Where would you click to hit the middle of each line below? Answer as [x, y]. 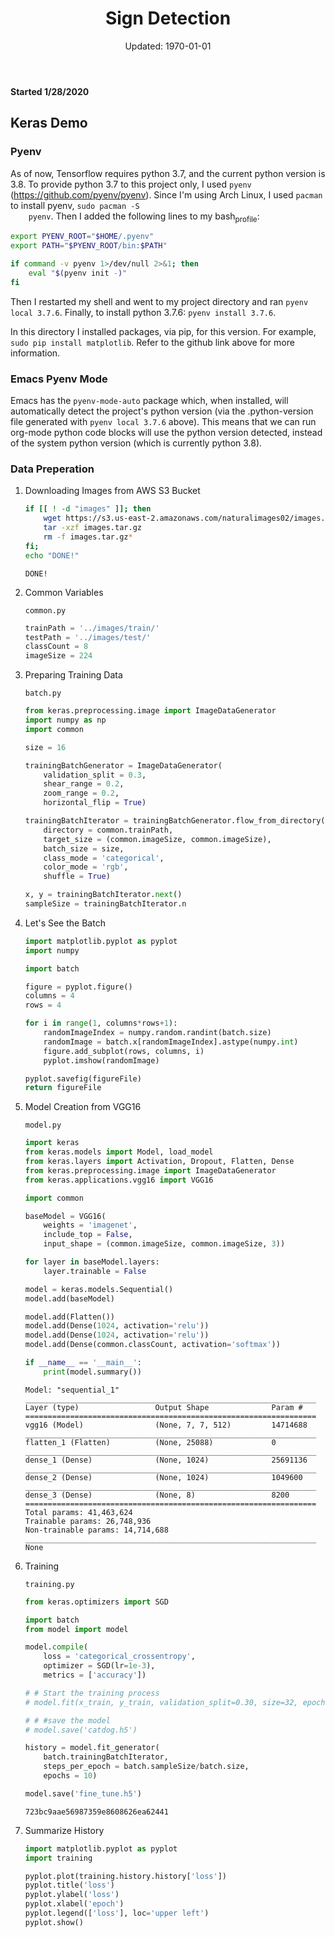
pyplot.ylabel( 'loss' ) [72, 1895]
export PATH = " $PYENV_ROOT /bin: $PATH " [89, 246]
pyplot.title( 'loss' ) [69, 1885]
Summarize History [64, 1830]
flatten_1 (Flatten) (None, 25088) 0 [150, 1442]
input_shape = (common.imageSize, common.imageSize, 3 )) [164, 1244]
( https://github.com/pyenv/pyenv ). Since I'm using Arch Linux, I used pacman [166, 194]
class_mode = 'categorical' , [104, 858]
